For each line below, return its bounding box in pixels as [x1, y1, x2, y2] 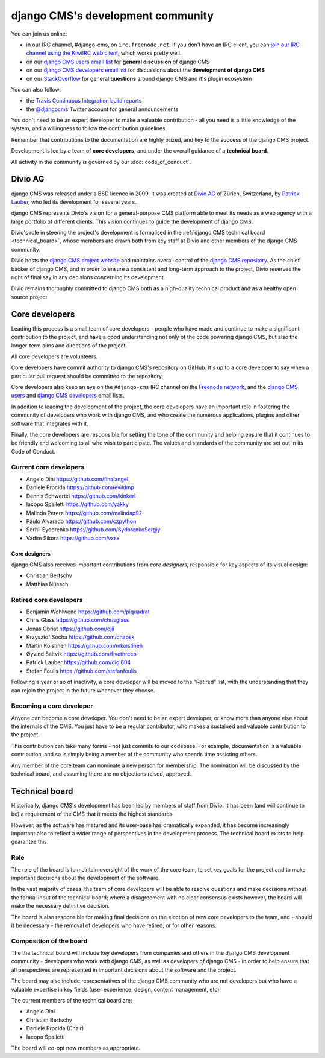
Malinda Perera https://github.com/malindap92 [26, 509, 143, 516]
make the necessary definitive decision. [11, 902, 110, 910]
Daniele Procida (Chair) [26, 1025, 84, 1032]
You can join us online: [11, 30, 67, 37]
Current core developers [11, 463, 85, 471]
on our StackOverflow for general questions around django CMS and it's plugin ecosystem [26, 75, 252, 82]
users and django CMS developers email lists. [11, 392, 125, 399]
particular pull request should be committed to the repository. [11, 372, 164, 379]
